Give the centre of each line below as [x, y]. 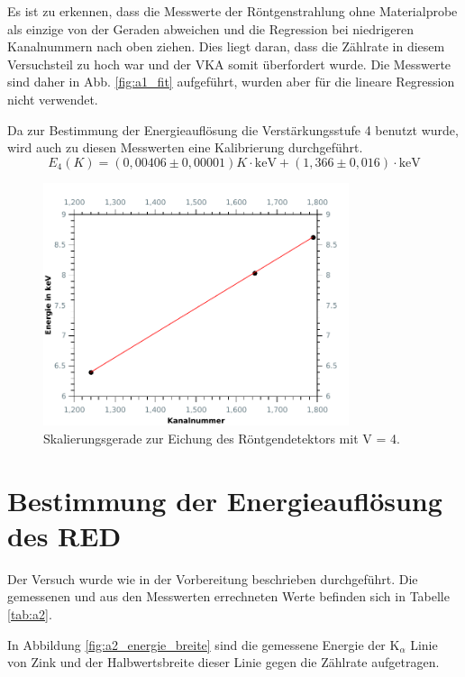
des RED [64, 535]
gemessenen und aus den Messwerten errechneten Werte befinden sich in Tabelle [228, 596]
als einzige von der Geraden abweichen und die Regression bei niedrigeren [211, 28]
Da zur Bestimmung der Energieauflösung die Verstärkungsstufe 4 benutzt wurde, [233, 129]
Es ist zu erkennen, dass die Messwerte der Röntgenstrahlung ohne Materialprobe [232, 11]
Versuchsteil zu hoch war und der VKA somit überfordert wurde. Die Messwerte [229, 64]
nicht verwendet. [53, 99]
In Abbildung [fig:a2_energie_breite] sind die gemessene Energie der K [204, 644]
